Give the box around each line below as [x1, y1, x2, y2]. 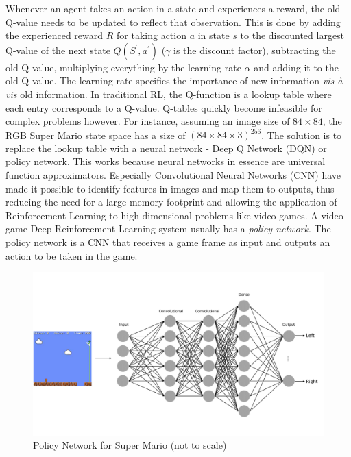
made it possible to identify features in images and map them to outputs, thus [5, 181, 335, 195]
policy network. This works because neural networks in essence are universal [5, 154, 326, 169]
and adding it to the [254, 60, 339, 74]
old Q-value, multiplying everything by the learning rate [5, 60, 241, 74]
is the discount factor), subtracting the [173, 42, 336, 57]
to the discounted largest [240, 28, 345, 42]
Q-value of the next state [5, 42, 110, 57]
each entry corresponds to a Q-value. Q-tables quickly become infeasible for [5, 100, 322, 114]
